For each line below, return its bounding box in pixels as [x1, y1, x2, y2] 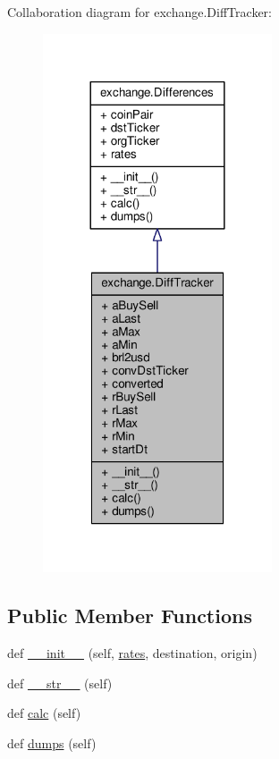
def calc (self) [7, 704, 81, 722]
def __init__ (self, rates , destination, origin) [7, 644, 258, 662]
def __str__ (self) [7, 673, 113, 692]
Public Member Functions [7, 602, 252, 629]
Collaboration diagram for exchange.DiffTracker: [7, 3, 272, 21]
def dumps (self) [7, 734, 97, 753]
